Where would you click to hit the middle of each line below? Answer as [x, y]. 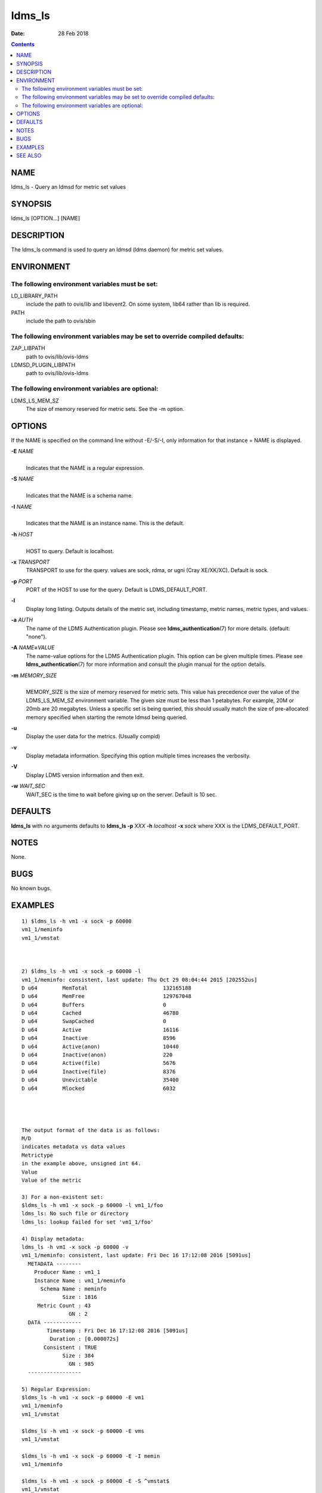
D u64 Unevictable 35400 [100, 1080]
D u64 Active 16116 [100, 1030]
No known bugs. [31, 888]
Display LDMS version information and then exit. [85, 775]
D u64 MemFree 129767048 [107, 996]
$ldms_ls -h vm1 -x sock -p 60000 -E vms [83, 1431]
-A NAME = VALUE [33, 647]
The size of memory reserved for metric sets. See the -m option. [105, 408]
